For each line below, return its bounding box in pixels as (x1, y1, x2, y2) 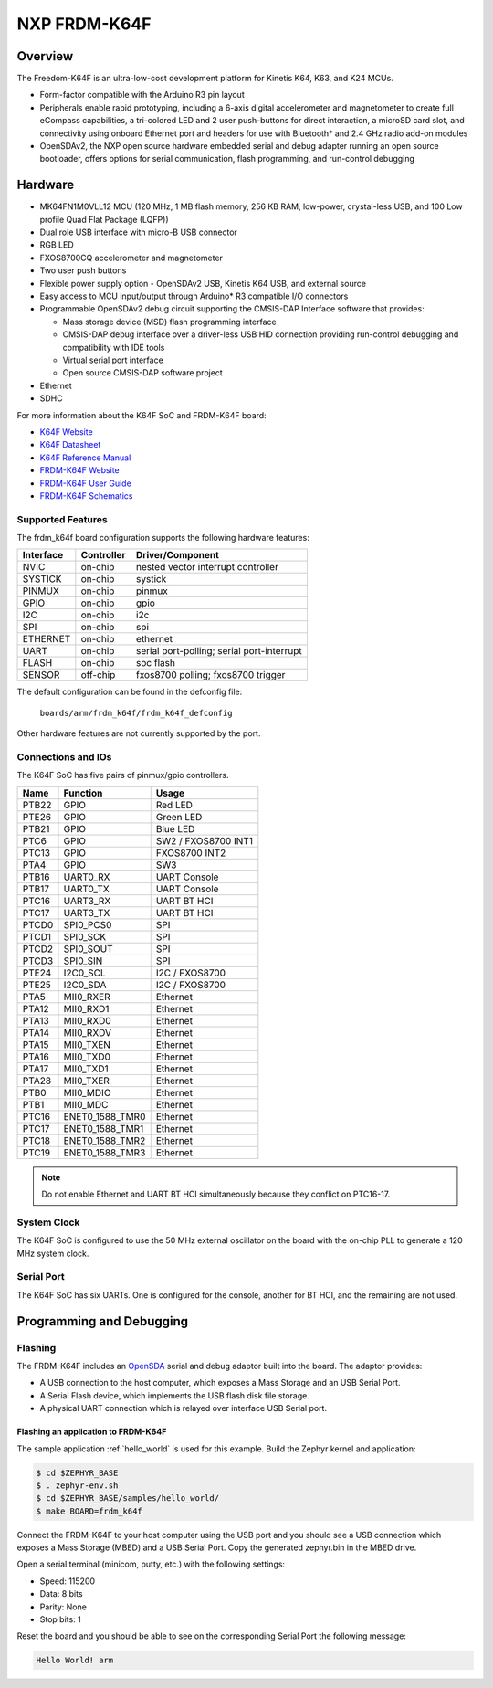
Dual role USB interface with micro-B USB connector (39, 227, 237, 237)
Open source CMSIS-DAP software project (62, 367, 223, 378)
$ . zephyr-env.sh (36, 1480, 119, 1491)
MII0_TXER (63, 1074, 110, 1087)
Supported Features (16, 512, 109, 525)
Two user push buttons (39, 265, 127, 276)
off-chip (80, 669, 116, 681)
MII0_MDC (63, 1098, 109, 1111)
